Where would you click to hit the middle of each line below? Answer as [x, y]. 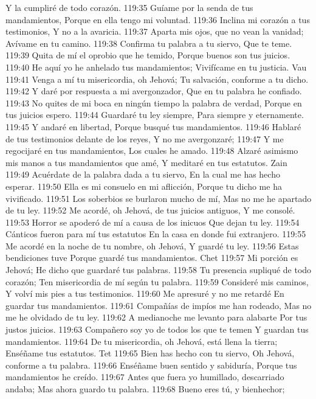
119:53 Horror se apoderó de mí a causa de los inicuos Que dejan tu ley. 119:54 [153, 222]
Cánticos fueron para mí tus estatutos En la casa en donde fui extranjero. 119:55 [156, 234]
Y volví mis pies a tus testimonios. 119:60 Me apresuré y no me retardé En [145, 293]
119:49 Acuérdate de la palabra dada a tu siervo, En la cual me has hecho [143, 174]
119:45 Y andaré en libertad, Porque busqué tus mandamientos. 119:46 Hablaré [153, 126]
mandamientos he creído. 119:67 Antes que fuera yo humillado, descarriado [145, 377]
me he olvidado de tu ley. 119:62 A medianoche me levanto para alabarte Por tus [156, 317]
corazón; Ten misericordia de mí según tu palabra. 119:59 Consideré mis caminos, [157, 281]
